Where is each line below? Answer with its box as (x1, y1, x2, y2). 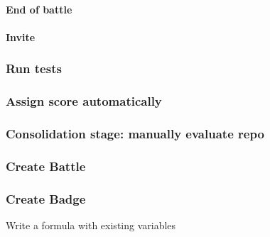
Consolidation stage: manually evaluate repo (6, 124, 264, 142)
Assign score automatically (6, 92, 162, 110)
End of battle (6, 1, 72, 16)
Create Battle (6, 157, 86, 175)
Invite (6, 29, 36, 44)
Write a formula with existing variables (6, 217, 176, 232)
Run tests (6, 60, 62, 77)
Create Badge (6, 189, 86, 207)
